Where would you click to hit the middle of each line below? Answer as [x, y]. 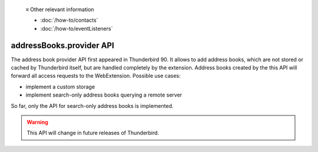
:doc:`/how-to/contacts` [69, 20]
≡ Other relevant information [60, 9]
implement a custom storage [60, 87]
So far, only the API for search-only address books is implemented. [92, 105]
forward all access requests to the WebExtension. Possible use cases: [96, 76]
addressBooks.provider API [62, 45]
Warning [37, 122]
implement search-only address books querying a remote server [104, 95]
